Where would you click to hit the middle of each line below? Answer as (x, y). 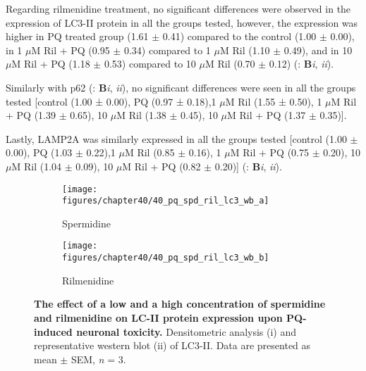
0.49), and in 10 (318, 50)
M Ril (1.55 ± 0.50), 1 (274, 101)
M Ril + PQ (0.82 (161, 166)
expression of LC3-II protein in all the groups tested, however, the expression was (182, 22)
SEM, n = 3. (98, 359)
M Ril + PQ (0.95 (71, 50)
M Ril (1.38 (141, 115)
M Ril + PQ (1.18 (51, 64)
